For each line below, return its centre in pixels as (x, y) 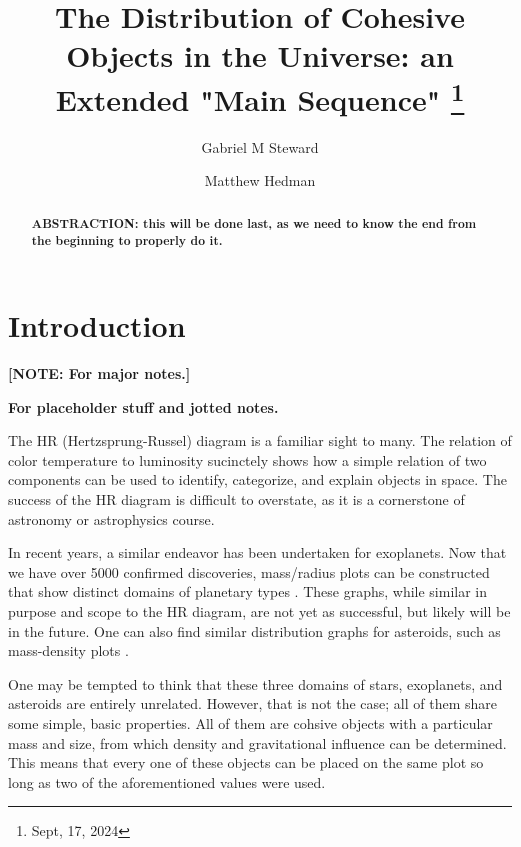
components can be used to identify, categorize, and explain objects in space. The (257, 479)
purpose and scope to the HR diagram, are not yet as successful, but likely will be (259, 611)
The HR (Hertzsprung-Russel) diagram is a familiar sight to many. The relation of (260, 440)
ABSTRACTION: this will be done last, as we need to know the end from (254, 223)
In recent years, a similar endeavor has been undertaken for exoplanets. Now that (257, 552)
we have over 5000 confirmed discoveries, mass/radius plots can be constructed (249, 571)
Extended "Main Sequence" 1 (260, 96)
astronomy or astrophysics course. (111, 518)
